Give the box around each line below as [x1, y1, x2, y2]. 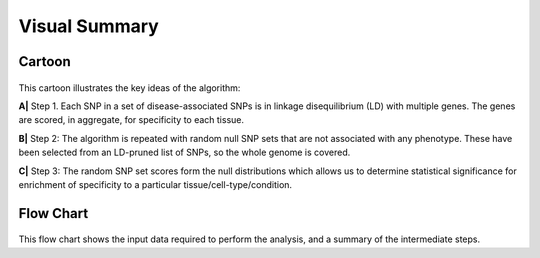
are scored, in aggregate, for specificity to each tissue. [18, 114, 245, 126]
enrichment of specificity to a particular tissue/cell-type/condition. [18, 178, 293, 190]
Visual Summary [18, 15, 159, 37]
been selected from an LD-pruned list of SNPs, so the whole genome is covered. [18, 146, 351, 159]
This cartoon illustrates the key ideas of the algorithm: [18, 81, 241, 94]
